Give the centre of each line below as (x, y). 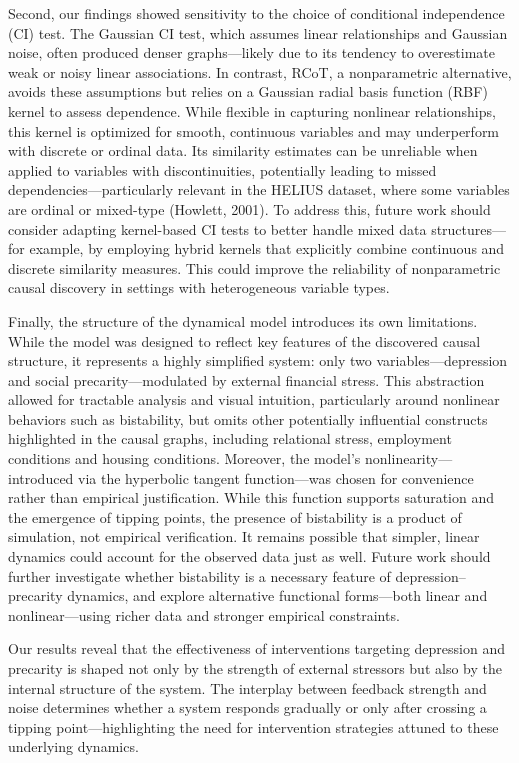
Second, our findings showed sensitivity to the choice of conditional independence (256, 13)
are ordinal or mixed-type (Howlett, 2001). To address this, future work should (249, 208)
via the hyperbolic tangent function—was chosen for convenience (276, 477)
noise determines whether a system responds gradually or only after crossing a (247, 707)
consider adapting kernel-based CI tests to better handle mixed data (217, 228)
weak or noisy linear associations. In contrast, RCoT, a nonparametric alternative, (260, 71)
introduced (41, 477)
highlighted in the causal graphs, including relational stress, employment (230, 438)
